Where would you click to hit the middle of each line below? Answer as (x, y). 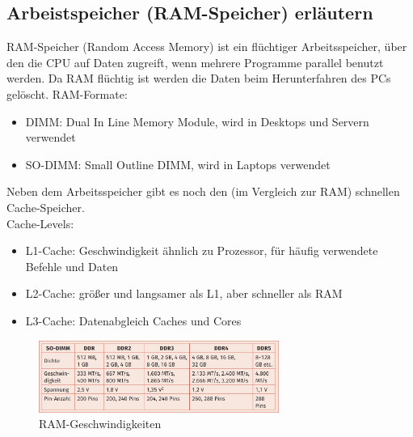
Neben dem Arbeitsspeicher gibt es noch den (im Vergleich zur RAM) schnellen (203, 191)
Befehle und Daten (72, 266)
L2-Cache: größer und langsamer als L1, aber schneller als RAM (184, 293)
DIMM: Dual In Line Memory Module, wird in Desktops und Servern (197, 121)
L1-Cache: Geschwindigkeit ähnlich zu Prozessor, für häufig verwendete (202, 250)
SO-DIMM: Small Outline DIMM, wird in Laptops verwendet (178, 164)
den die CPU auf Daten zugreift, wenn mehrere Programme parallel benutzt (195, 62)
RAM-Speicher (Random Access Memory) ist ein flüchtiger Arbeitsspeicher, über (207, 47)
